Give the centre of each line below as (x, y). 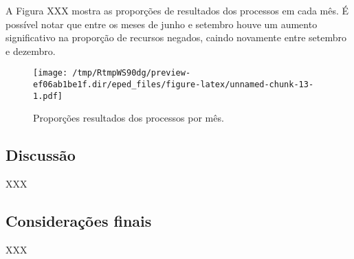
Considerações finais (79, 221)
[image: (51, 73)
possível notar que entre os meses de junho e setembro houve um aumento (162, 24)
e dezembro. (31, 50)
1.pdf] (48, 96)
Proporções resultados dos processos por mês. (129, 118)
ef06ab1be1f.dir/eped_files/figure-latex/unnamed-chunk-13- (174, 85)
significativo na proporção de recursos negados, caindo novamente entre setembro (176, 37)
